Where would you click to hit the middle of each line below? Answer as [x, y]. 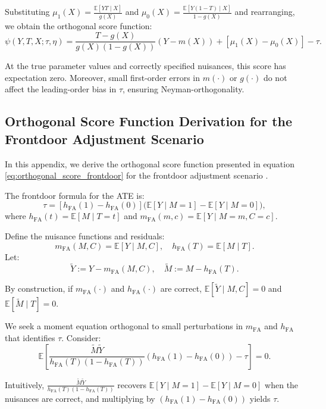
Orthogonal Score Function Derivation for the [149, 121]
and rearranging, [265, 12]
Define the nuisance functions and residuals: [85, 236]
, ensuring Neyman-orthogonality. [184, 89]
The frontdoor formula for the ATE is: [75, 195]
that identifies [30, 338]
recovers [132, 384]
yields [260, 399]
